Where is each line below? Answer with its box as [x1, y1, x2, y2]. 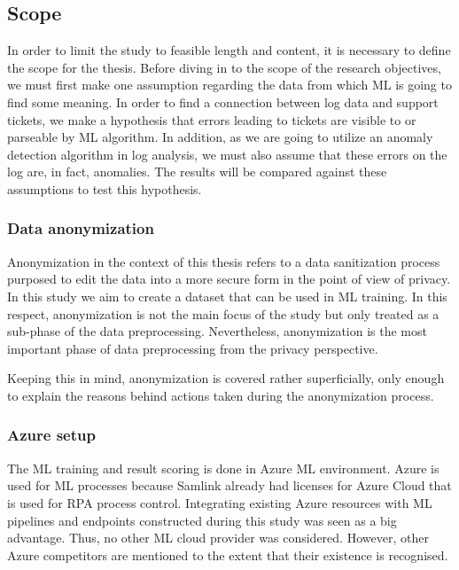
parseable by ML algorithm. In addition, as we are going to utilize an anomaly [7, 128, 433, 146]
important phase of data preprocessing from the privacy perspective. [7, 339, 378, 357]
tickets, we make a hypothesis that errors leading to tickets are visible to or [7, 110, 416, 129]
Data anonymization [7, 217, 154, 239]
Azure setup [7, 424, 96, 446]
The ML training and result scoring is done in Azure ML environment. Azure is [7, 458, 440, 477]
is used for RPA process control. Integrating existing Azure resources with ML [7, 493, 432, 511]
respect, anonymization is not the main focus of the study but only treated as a [7, 304, 440, 323]
